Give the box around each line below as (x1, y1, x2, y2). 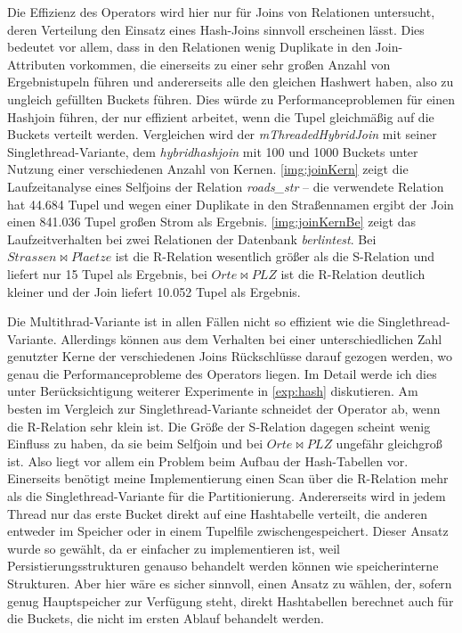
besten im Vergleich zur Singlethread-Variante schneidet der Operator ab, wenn (7, 399, 441, 418)
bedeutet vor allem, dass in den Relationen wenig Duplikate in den (7, 37, 371, 56)
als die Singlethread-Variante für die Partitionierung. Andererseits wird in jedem (7, 487, 446, 506)
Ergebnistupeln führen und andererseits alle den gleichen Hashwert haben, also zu (7, 72, 454, 91)
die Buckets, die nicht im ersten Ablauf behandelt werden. (7, 609, 324, 628)
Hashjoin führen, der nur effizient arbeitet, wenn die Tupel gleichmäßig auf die (7, 107, 434, 126)
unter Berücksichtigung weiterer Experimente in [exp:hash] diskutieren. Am (7, 382, 418, 400)
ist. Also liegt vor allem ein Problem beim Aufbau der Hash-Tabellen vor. (7, 451, 409, 470)
